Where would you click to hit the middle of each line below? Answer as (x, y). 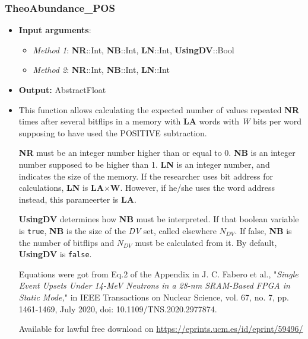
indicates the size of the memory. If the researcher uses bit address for (146, 176)
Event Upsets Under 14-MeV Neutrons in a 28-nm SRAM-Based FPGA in (154, 285)
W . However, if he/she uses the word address (193, 188)
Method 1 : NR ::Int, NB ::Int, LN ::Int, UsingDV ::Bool (134, 49)
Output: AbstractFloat (62, 89)
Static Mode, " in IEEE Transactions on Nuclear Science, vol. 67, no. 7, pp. (154, 297)
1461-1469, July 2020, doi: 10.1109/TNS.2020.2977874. (118, 308)
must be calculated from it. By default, (206, 242)
